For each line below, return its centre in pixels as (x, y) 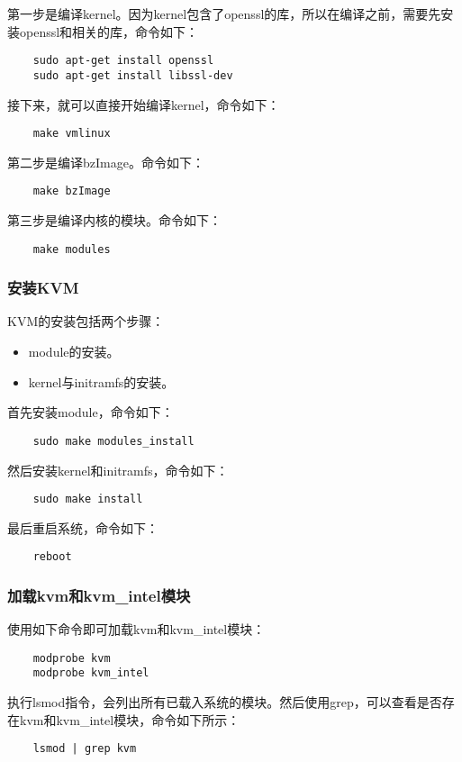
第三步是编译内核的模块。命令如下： (114, 220)
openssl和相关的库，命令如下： (109, 31)
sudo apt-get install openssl (123, 61)
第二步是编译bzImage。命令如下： (106, 162)
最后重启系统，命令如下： (83, 527)
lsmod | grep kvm (85, 749)
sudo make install (88, 499)
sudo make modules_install (113, 441)
